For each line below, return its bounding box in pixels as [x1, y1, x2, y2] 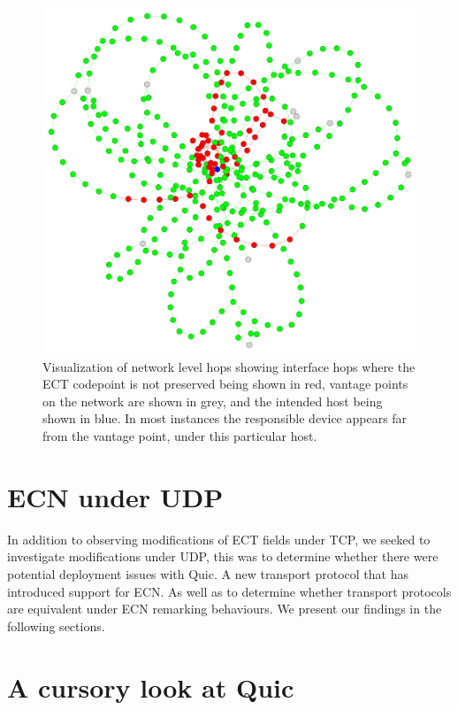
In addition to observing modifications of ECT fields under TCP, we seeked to [7, 529, 431, 548]
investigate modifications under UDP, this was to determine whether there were [7, 547, 439, 566]
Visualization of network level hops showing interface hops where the [42, 357, 416, 375]
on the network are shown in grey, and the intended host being [42, 391, 383, 410]
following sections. [7, 616, 105, 635]
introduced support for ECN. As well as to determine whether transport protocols [7, 582, 452, 600]
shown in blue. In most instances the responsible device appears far [42, 409, 408, 428]
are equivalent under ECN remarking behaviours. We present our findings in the [7, 599, 442, 618]
